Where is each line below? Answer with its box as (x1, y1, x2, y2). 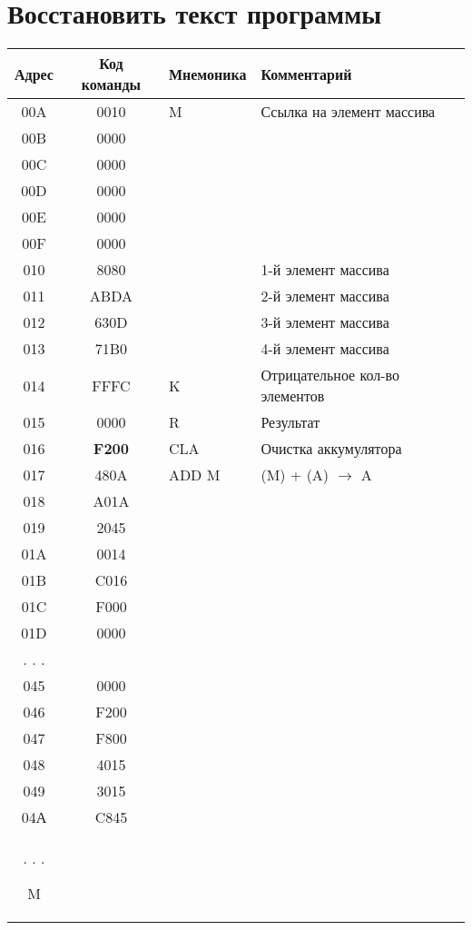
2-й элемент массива (261, 285, 389, 307)
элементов (261, 385, 325, 407)
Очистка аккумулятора (261, 438, 402, 460)
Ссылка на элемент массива (261, 101, 436, 123)
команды (81, 74, 142, 95)
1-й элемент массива (261, 259, 389, 281)
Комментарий (261, 63, 352, 84)
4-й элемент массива (261, 338, 389, 360)
